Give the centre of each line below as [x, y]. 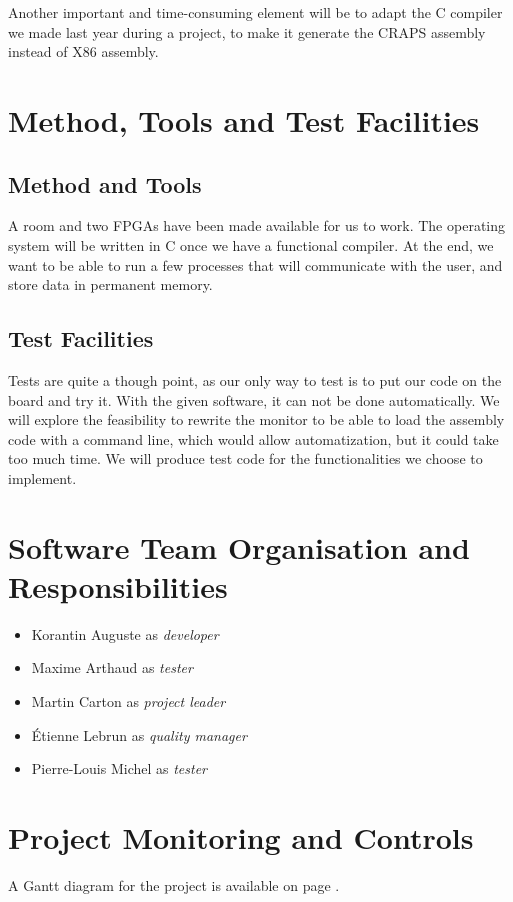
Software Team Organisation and [239, 546]
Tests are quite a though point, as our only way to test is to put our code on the [255, 379]
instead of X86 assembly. [83, 51]
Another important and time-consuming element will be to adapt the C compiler [255, 12]
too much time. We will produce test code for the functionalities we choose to [245, 458]
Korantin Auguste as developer [125, 633]
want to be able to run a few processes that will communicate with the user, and [255, 264]
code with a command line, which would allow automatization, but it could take [253, 438]
